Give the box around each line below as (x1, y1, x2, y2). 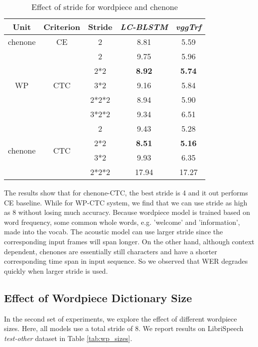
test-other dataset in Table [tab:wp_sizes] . (4, 333, 132, 343)
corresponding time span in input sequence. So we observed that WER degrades (4, 256, 248, 266)
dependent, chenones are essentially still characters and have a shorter (4, 246, 217, 256)
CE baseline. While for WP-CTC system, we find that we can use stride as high (4, 197, 248, 207)
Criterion (43, 21, 81, 32)
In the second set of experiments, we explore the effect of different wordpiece (4, 313, 237, 324)
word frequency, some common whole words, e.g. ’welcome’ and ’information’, (4, 216, 240, 227)
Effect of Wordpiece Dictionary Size (4, 290, 192, 305)
